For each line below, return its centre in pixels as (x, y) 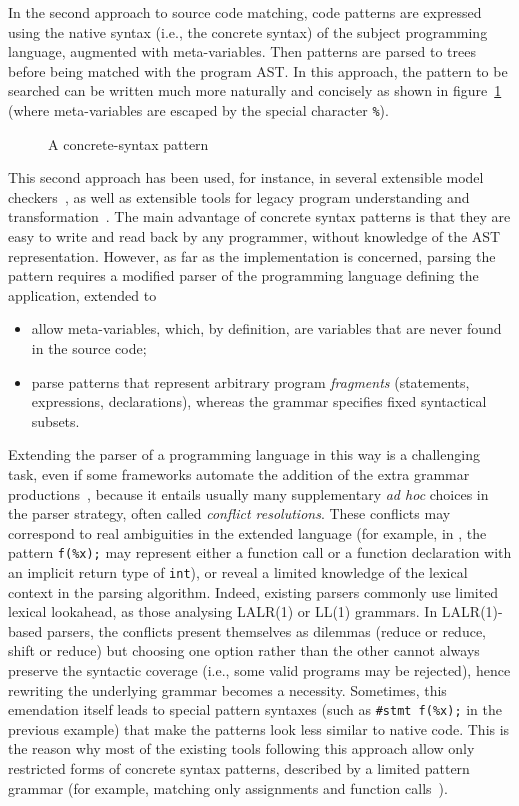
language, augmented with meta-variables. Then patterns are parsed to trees (242, 51)
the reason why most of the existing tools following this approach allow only (241, 748)
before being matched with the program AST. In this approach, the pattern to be (258, 70)
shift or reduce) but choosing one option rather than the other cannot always (244, 650)
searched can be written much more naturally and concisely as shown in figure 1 (255, 90)
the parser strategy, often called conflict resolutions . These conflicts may (229, 513)
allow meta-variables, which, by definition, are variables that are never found (266, 328)
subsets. (55, 420)
